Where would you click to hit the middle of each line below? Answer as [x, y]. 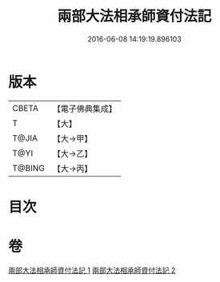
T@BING [29, 168]
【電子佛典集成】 [85, 109]
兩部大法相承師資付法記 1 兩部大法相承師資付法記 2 [92, 270]
